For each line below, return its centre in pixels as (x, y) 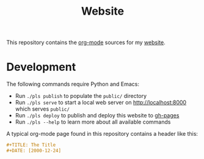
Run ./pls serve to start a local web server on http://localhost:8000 (101, 103)
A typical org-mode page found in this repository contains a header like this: (102, 134)
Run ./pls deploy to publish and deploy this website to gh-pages (97, 116)
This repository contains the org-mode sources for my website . (86, 43)
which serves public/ (42, 109)
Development (41, 67)
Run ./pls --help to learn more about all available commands (93, 122)
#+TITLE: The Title (31, 145)
